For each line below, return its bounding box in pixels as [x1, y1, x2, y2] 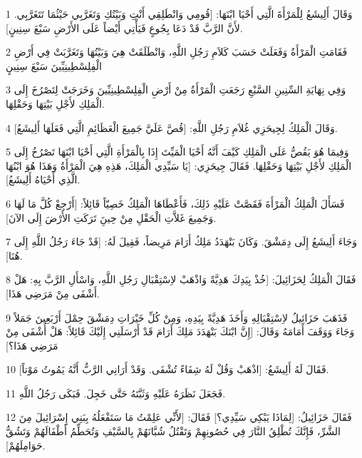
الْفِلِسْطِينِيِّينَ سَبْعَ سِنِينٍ [6, 58, 102, 73]
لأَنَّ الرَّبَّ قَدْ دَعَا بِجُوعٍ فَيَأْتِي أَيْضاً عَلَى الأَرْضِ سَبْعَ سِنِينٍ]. [6, 20, 243, 35]
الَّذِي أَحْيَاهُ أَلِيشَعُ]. [6, 172, 81, 187]
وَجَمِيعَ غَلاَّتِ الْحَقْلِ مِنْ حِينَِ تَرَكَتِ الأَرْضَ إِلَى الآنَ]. [6, 210, 217, 225]
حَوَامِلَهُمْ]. [6, 437, 46, 452]
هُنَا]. [6, 248, 23, 263]
